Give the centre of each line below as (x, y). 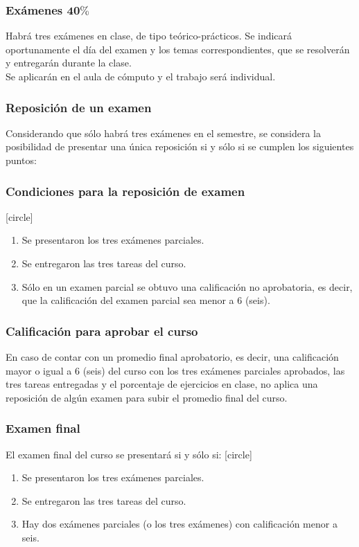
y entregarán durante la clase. (69, 63)
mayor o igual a (39, 370)
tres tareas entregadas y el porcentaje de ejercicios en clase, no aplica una (162, 384)
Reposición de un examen (79, 107)
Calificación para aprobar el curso (102, 331)
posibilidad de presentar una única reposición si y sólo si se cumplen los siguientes (180, 146)
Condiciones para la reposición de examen (125, 191)
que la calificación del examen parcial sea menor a (128, 300)
